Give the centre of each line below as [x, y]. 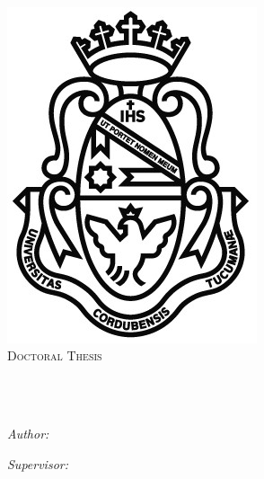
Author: [28, 433]
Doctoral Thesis [55, 355]
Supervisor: [38, 463]
